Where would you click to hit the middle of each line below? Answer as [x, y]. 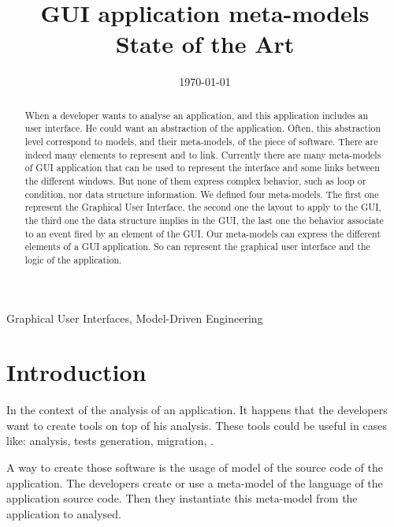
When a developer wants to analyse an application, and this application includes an [197, 115]
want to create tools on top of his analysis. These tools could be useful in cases [197, 425]
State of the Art [205, 44]
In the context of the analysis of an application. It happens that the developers [197, 410]
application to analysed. [64, 513]
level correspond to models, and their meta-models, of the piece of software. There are [201, 142]
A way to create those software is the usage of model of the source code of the [195, 467]
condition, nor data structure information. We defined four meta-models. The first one [202, 194]
